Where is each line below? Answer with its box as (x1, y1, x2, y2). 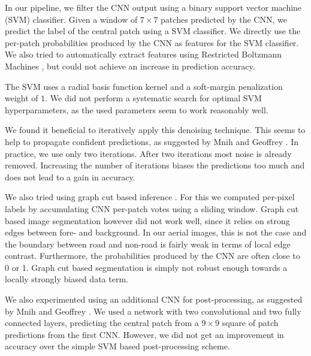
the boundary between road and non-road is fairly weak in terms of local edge (5, 237, 291, 250)
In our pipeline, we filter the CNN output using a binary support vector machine (5, 1, 302, 13)
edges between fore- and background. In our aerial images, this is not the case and (5, 226, 307, 239)
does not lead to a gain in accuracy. (5, 170, 135, 183)
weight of (5, 92, 38, 104)
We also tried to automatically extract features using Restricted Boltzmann (5, 48, 282, 61)
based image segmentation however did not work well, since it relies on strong (5, 214, 290, 227)
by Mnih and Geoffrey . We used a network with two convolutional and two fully (5, 304, 301, 317)
